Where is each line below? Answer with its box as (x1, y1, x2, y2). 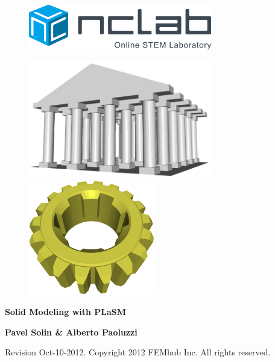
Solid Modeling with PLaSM (5, 305, 127, 318)
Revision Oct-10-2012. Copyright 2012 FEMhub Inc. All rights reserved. (5, 346, 271, 358)
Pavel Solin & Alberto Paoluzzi (5, 325, 137, 338)
